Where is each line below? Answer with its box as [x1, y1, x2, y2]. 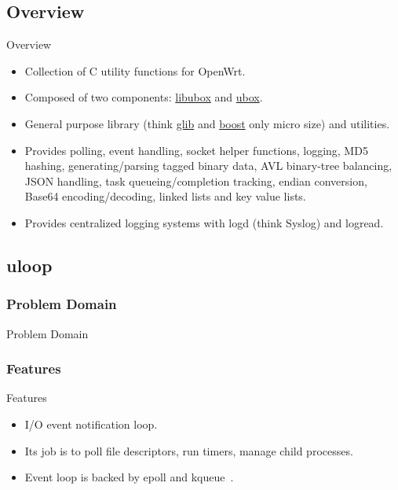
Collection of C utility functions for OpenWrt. [24, 62, 246, 79]
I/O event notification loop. [24, 415, 158, 432]
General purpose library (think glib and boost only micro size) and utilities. [24, 115, 390, 131]
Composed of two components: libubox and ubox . [24, 89, 263, 105]
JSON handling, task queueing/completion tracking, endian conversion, [24, 172, 367, 189]
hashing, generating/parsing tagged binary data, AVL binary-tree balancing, [24, 157, 393, 174]
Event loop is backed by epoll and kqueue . [24, 469, 234, 485]
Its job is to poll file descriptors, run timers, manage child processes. [24, 442, 353, 459]
